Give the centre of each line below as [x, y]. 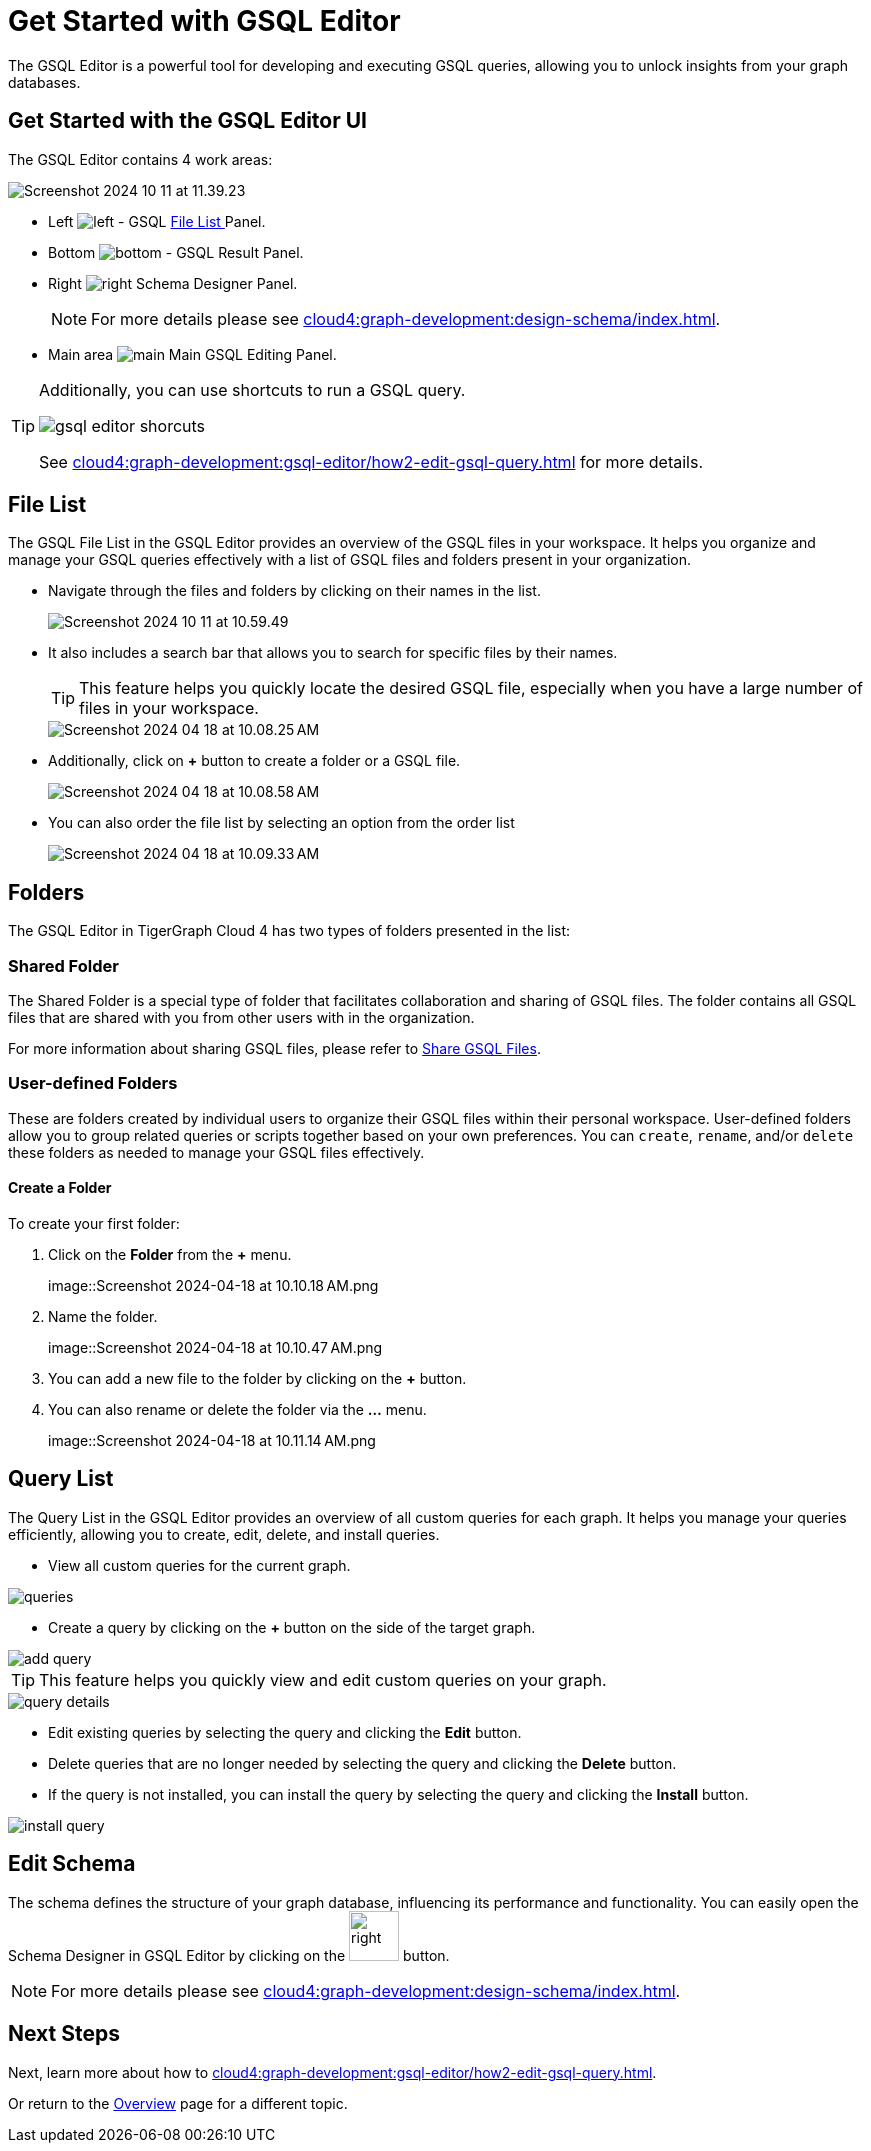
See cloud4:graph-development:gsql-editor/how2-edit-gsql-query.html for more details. [371, 461]
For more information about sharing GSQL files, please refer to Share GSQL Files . [274, 1049]
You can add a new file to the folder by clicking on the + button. [257, 1378]
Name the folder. [103, 1316]
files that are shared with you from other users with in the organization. [241, 1018]
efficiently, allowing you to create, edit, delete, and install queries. [224, 1534]
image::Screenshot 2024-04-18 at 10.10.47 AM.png [215, 1347]
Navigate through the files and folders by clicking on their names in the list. [294, 591]
